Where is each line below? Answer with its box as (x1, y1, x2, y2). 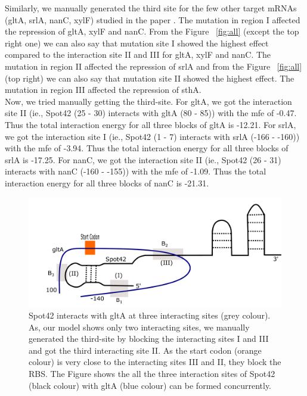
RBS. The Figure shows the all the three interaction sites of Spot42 (29, 367, 275, 380)
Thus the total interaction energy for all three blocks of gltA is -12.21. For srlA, (5, 118, 296, 130)
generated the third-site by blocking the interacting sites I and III (29, 332, 269, 345)
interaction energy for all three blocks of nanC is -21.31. (5, 176, 209, 189)
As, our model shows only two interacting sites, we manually (29, 320, 250, 333)
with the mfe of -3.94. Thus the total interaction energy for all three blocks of (5, 142, 289, 154)
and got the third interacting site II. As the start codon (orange (29, 344, 262, 356)
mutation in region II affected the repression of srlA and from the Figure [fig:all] (5, 60, 302, 72)
